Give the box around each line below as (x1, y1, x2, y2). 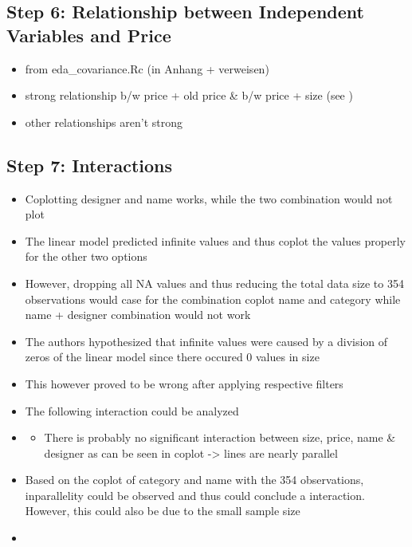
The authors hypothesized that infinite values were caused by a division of (25, 333, 388, 349)
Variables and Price (6, 22, 171, 47)
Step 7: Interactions (6, 152, 173, 177)
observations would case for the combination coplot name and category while (25, 290, 401, 307)
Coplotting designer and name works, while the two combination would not (25, 190, 393, 207)
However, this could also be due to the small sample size (25, 502, 300, 519)
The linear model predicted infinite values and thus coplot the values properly (25, 232, 406, 249)
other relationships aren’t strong (25, 113, 182, 130)
